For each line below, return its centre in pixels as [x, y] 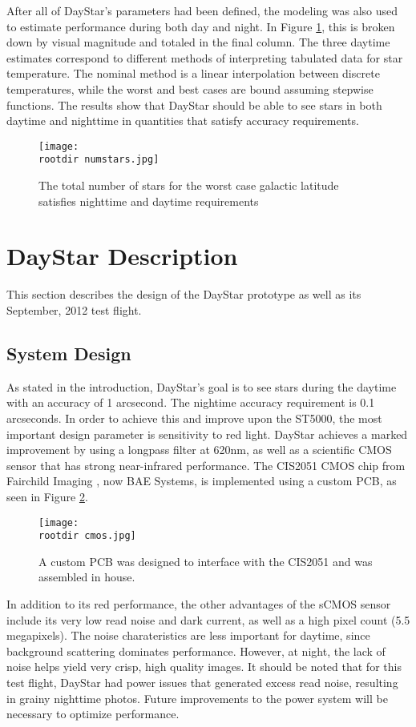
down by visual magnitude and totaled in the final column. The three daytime [198, 42]
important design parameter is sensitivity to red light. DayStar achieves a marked [207, 434]
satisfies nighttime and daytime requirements [149, 201]
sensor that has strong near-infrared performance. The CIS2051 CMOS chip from [206, 465]
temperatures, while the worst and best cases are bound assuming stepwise [190, 88]
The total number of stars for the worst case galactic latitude [189, 185]
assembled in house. [87, 577]
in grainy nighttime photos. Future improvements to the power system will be [197, 698]
